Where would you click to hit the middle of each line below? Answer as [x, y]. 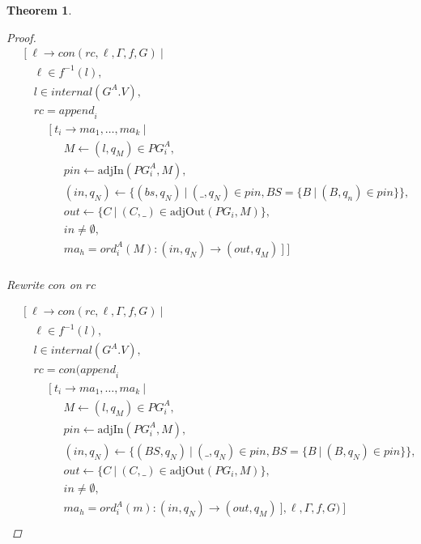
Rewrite [26, 284]
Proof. [21, 37]
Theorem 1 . [39, 10]
